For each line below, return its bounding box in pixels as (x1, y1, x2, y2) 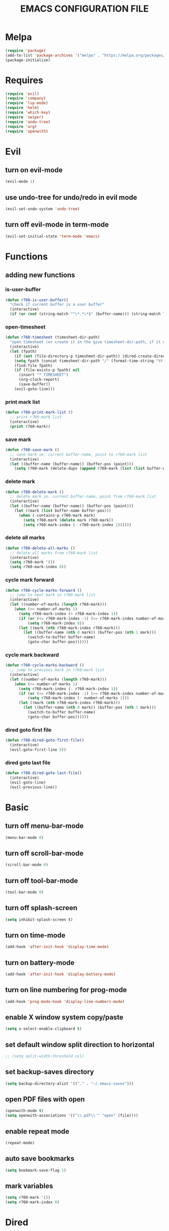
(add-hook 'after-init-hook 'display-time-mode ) (5, 944, 109, 949)
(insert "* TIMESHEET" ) (18, 372, 69, 377)
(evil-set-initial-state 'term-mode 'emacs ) (5, 234, 100, 239)
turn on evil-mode (5, 165, 63, 174)
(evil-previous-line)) (10, 785, 57, 790)
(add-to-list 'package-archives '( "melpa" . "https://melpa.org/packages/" (5, 52, 167, 58)
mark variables (5, 1182, 53, 1190)
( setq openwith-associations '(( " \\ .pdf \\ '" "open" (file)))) (5, 1113, 138, 1118)
